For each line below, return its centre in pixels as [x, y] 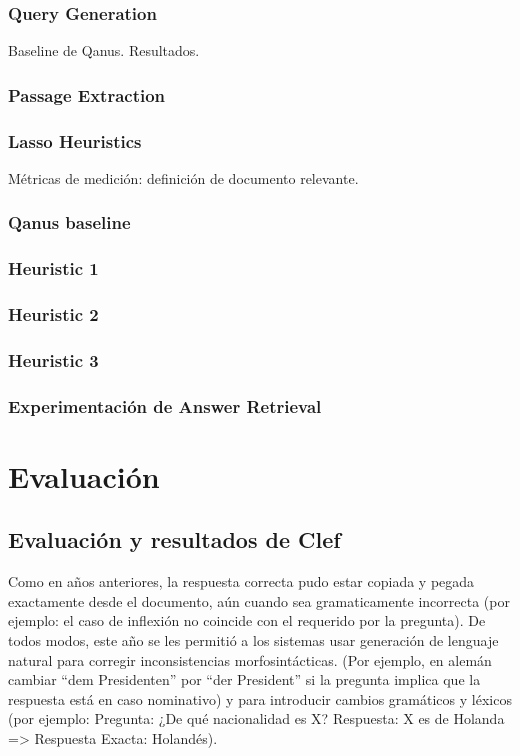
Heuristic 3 [53, 359]
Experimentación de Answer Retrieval [165, 405]
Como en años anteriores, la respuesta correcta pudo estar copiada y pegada [241, 581]
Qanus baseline [69, 222]
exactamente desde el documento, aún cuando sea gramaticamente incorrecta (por [259, 600]
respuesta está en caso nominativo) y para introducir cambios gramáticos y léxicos [260, 698]
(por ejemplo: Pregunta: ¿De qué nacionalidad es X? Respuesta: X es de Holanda [256, 718]
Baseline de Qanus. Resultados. [104, 50]
